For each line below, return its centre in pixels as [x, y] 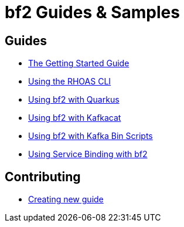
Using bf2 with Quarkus [74, 100]
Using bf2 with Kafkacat [75, 118]
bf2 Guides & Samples [92, 12]
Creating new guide [66, 199]
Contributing [43, 177]
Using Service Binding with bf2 [88, 154]
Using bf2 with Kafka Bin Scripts [91, 136]
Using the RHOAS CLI [70, 82]
